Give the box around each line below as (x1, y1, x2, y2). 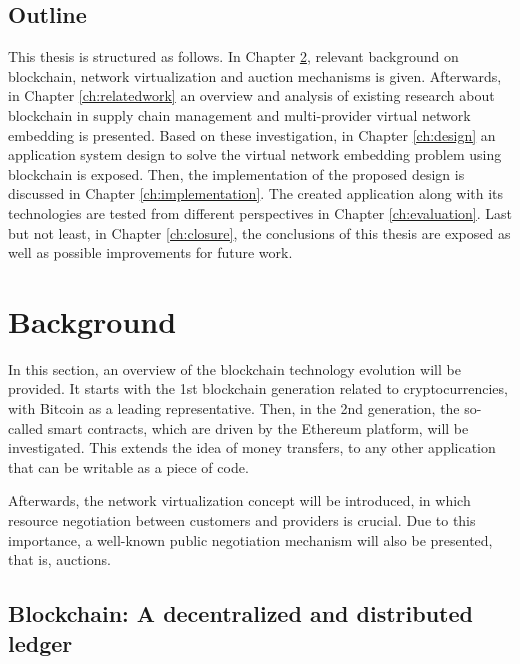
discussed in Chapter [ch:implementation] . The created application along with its (8, 183, 504, 204)
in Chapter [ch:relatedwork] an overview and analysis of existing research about (8, 85, 495, 106)
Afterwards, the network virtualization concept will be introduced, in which (8, 490, 471, 511)
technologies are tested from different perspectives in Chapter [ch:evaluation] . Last (8, 202, 512, 223)
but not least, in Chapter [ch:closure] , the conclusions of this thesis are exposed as (8, 222, 511, 243)
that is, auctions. (8, 549, 111, 570)
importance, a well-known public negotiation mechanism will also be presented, (8, 529, 493, 550)
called (8, 417, 43, 438)
